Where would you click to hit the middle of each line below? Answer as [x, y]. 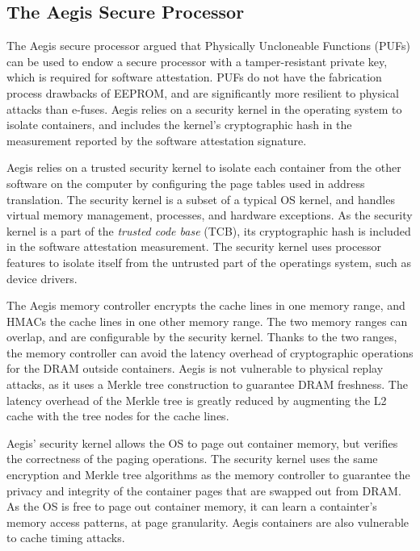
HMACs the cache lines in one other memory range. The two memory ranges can [207, 321]
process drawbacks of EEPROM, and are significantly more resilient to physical [203, 92]
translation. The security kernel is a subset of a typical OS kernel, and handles [201, 199]
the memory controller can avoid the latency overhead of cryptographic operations [210, 352]
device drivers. [42, 278]
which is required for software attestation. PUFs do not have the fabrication [194, 77]
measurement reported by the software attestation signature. [157, 140]
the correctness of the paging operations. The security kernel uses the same [192, 459]
